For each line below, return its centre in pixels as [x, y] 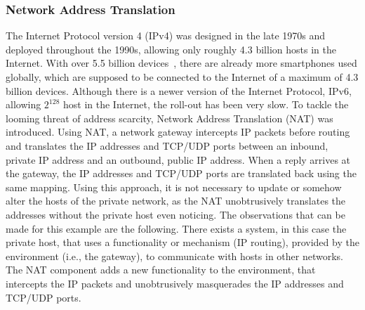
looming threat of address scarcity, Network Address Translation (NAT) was [170, 118]
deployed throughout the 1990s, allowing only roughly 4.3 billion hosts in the [171, 49]
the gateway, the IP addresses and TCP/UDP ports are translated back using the [181, 173]
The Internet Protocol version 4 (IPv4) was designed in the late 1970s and [166, 35]
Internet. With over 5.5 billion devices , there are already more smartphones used [181, 63]
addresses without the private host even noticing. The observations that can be [175, 214]
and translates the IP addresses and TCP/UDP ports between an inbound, [167, 145]
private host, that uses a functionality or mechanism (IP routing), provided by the [182, 242]
